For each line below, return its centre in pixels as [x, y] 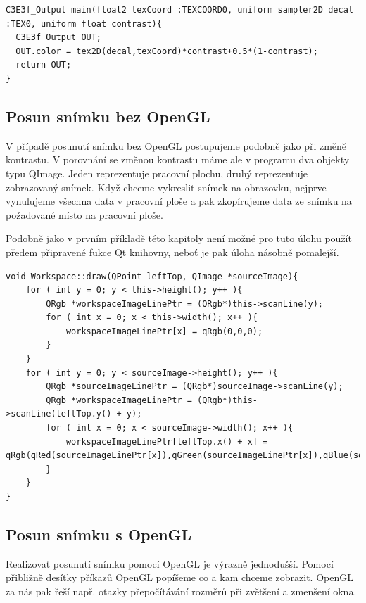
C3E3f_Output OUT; [59, 38]
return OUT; [44, 65]
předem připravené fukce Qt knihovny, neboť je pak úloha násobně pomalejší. [172, 252]
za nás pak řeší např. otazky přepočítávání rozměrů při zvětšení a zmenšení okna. [181, 591]
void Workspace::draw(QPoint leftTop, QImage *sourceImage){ [152, 276]
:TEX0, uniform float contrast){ [84, 24]
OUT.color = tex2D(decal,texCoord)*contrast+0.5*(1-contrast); [167, 51]
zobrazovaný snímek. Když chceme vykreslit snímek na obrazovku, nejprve [166, 187]
